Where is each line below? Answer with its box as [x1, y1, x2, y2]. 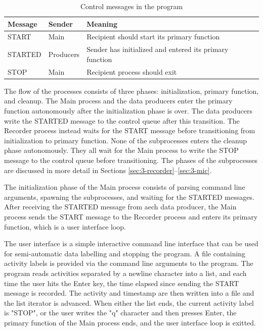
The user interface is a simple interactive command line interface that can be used [4, 238, 258, 249]
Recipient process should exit [86, 66, 177, 77]
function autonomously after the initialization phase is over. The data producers [4, 105, 252, 116]
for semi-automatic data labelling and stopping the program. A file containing [4, 248, 246, 258]
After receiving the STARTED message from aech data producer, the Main [4, 201, 237, 212]
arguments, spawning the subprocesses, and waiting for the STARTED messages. [4, 191, 254, 202]
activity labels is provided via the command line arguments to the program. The [4, 258, 253, 268]
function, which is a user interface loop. [4, 221, 126, 232]
